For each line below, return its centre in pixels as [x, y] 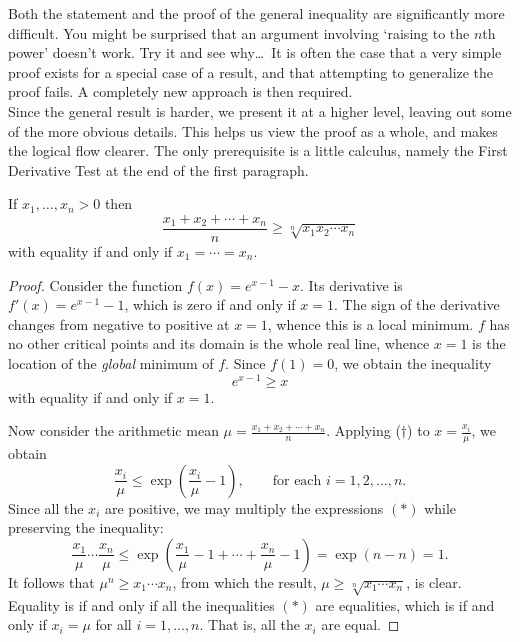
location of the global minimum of [111, 362]
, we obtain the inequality [413, 362]
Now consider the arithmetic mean [113, 430]
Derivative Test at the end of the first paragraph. [158, 169]
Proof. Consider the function [95, 284]
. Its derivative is [351, 284]
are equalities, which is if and [405, 604]
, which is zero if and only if [210, 304]
